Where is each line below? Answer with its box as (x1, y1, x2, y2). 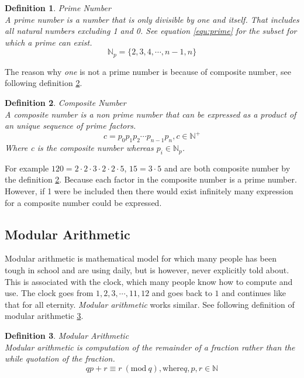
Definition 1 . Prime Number (5, 2, 111, 13)
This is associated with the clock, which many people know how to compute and (5, 275, 293, 287)
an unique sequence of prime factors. (5, 119, 136, 132)
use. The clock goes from (5, 287, 94, 299)
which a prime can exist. (5, 36, 92, 48)
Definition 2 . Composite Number (5, 97, 126, 109)
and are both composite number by (164, 161, 291, 174)
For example (5, 161, 49, 174)
